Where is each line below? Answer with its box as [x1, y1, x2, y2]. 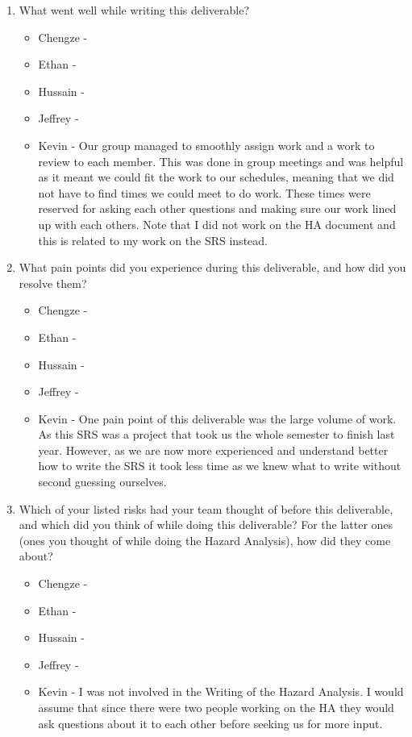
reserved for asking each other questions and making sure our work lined [38, 200, 397, 217]
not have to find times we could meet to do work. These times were [38, 184, 371, 201]
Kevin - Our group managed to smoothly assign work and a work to [38, 136, 375, 153]
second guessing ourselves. [38, 473, 167, 490]
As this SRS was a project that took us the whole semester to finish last [38, 426, 395, 443]
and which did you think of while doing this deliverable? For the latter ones [19, 516, 393, 533]
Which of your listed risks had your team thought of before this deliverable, [19, 500, 393, 517]
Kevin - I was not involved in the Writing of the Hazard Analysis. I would [38, 683, 404, 700]
